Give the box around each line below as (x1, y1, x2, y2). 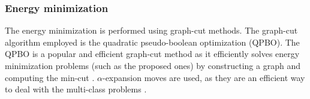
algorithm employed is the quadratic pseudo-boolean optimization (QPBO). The (5, 35, 300, 48)
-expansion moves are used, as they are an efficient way (102, 71, 305, 83)
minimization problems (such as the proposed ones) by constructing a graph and (5, 59, 300, 71)
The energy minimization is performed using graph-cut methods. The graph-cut (5, 24, 298, 37)
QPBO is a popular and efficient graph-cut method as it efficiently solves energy (5, 47, 300, 60)
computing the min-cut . (5, 71, 95, 83)
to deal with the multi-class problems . (5, 83, 147, 95)
